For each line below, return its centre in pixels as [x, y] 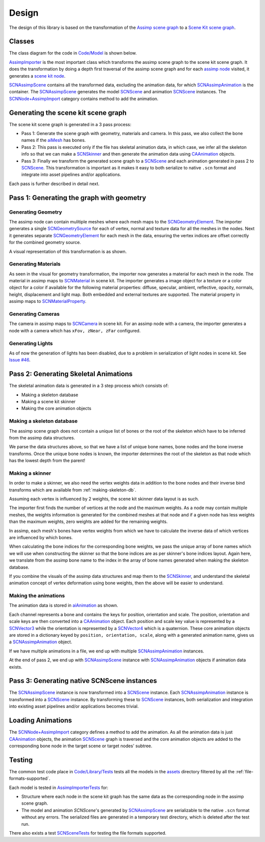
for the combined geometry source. [45, 243]
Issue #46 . [20, 360]
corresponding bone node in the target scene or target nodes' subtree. [80, 746]
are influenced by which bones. [41, 537]
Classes [22, 41]
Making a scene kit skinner [49, 402]
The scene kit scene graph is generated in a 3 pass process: [70, 124]
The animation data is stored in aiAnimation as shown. [64, 605]
